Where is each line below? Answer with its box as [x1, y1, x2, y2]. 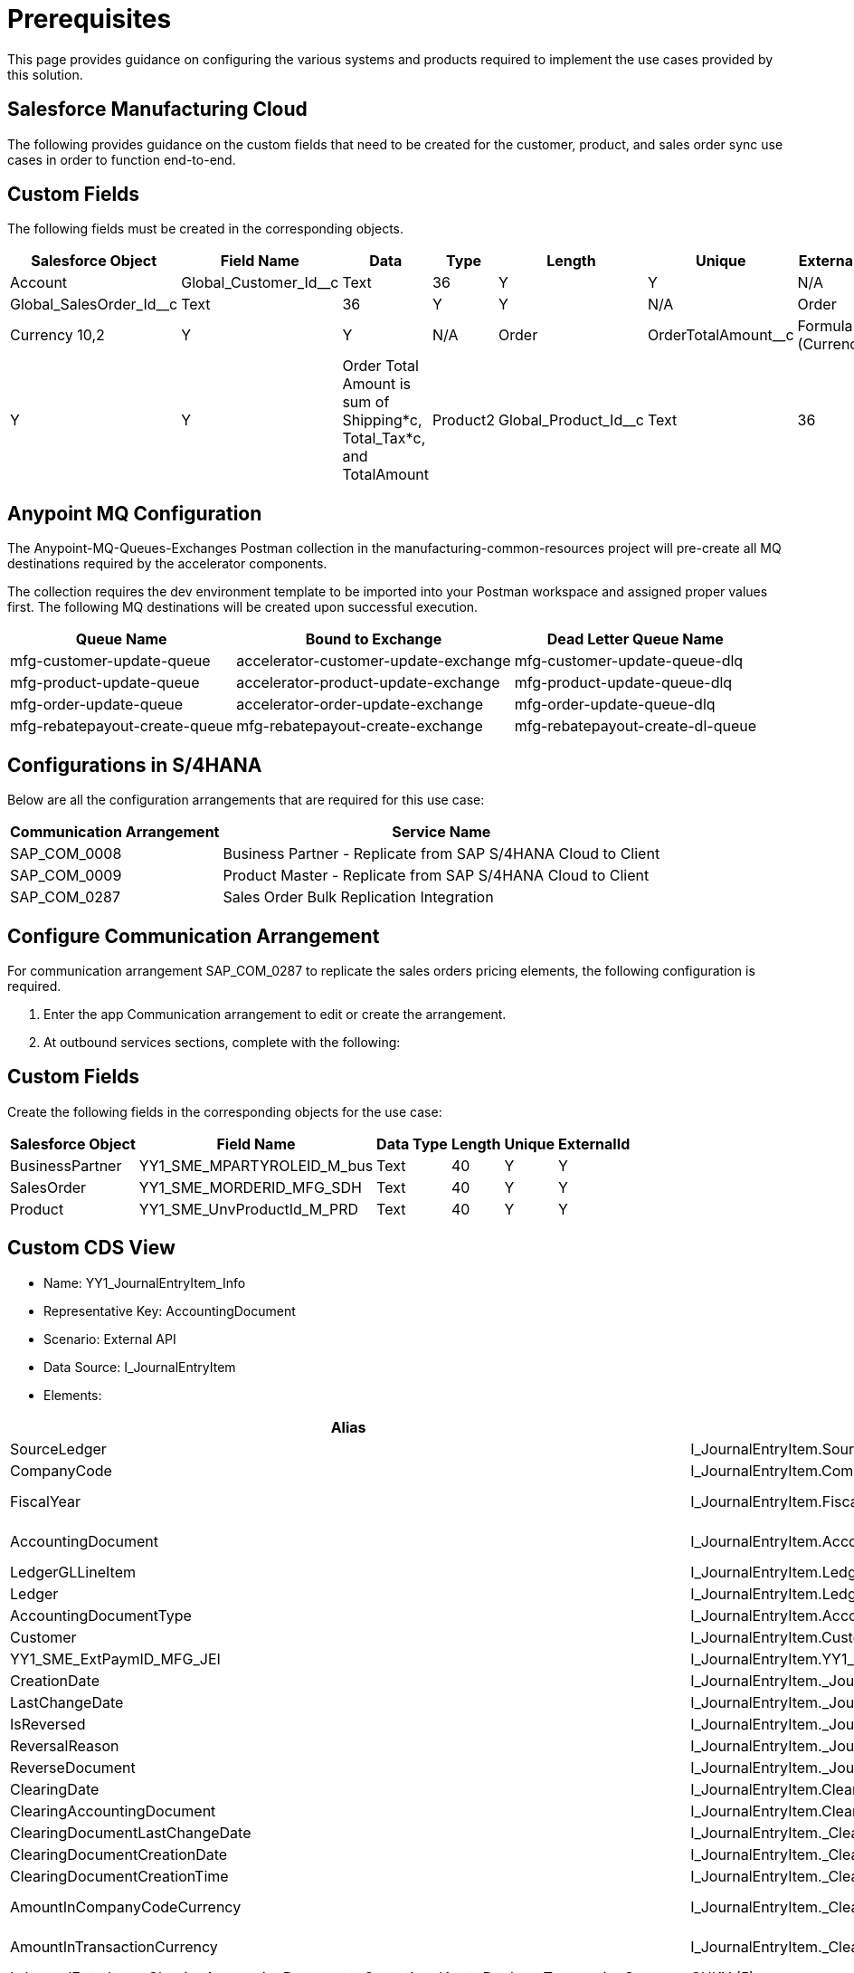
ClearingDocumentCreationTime [10, 1866, 229, 1885]
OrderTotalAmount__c [647, 326, 794, 345]
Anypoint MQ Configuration [7, 501, 262, 525]
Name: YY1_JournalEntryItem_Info [43, 1274, 246, 1291]
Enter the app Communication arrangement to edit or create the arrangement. [43, 1006, 507, 1022]
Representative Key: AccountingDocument [43, 1302, 296, 1319]
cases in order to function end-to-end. [7, 151, 236, 167]
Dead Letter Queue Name [546, 630, 724, 649]
